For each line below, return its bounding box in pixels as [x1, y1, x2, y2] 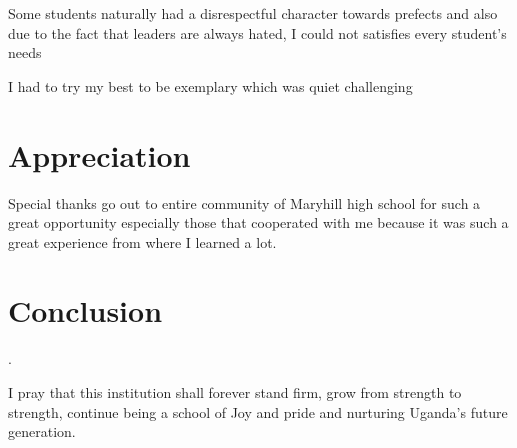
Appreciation [8, 134, 191, 175]
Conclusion [8, 290, 163, 331]
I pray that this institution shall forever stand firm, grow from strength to [8, 382, 462, 402]
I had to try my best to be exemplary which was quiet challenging [8, 75, 413, 96]
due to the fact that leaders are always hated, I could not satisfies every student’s [8, 22, 507, 43]
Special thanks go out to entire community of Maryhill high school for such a [8, 192, 481, 213]
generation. [8, 421, 76, 442]
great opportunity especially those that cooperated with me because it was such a [8, 212, 509, 233]
